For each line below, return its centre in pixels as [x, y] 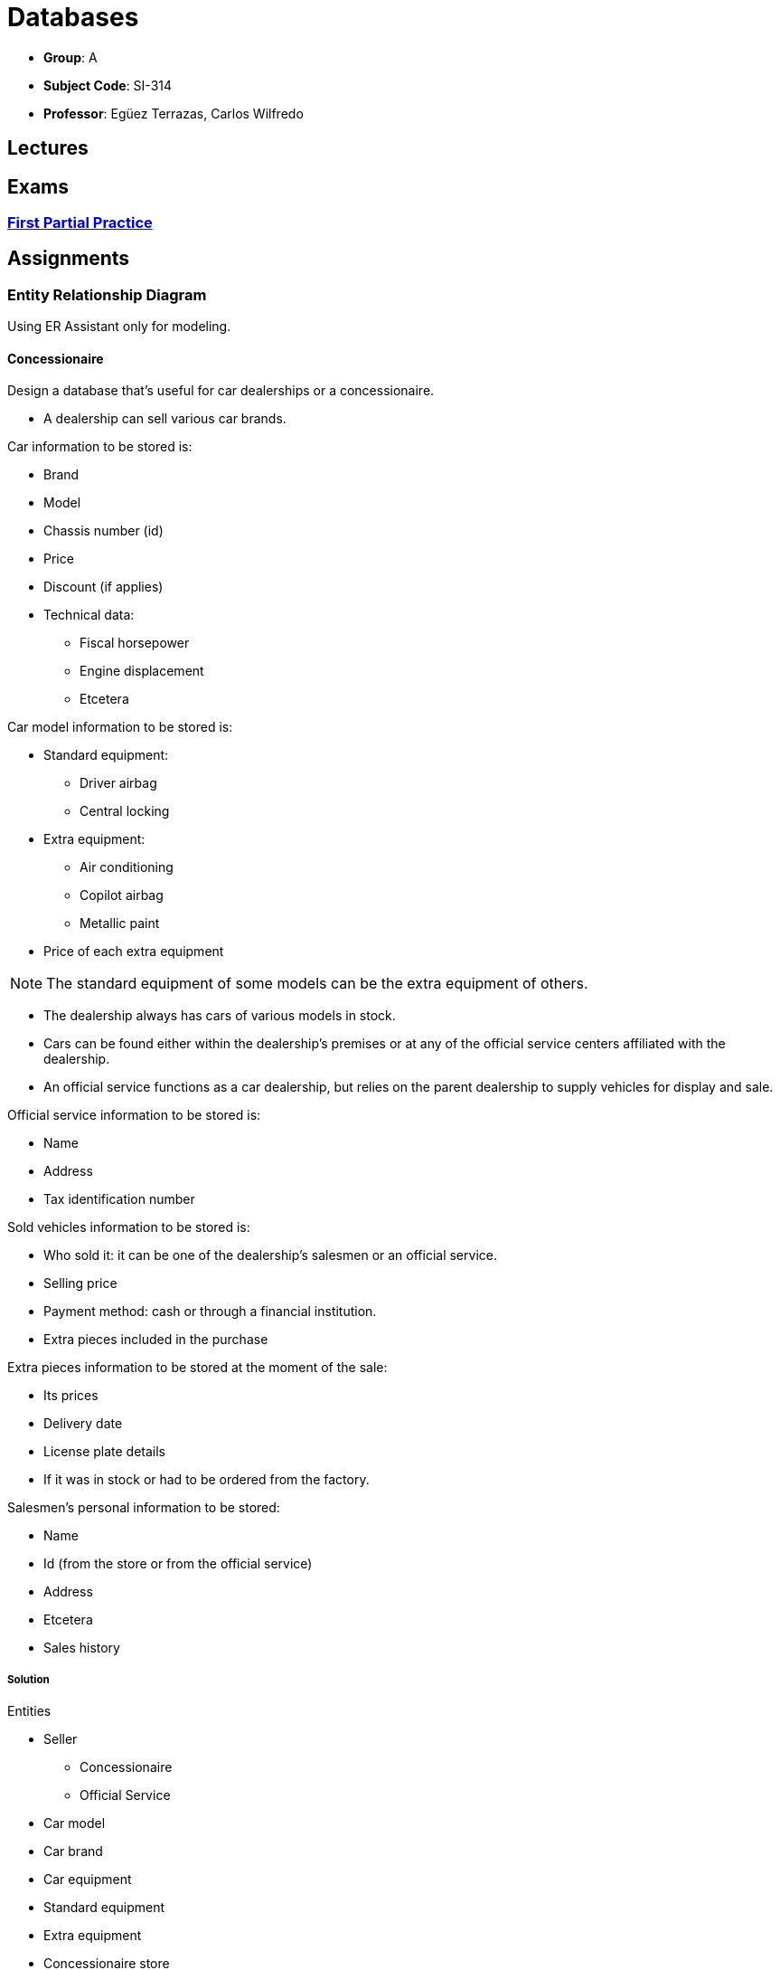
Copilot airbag [122, 895]
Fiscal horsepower [135, 643]
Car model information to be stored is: [120, 727]
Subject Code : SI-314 [108, 85]
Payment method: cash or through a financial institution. [210, 1312]
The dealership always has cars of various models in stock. [220, 1016]
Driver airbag [118, 783]
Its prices [71, 1396]
